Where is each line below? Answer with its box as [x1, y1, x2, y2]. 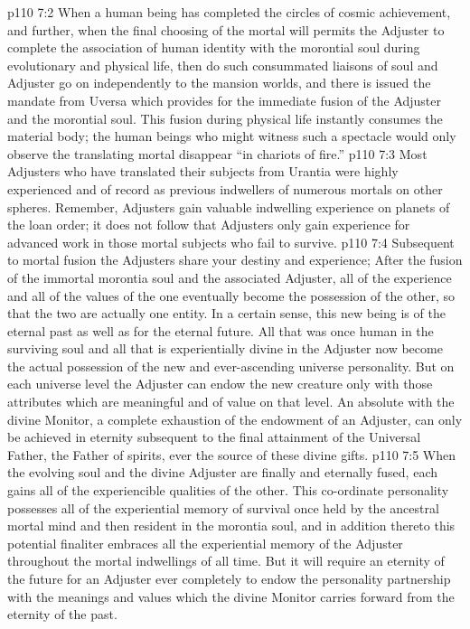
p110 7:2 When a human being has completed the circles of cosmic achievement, [7, 3, 451, 21]
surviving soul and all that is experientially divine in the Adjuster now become [7, 339, 443, 358]
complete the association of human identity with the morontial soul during [7, 38, 420, 57]
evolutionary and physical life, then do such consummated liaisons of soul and [7, 55, 438, 74]
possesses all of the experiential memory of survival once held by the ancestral [7, 498, 439, 517]
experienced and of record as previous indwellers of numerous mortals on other [7, 179, 443, 198]
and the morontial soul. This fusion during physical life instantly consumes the [7, 108, 443, 127]
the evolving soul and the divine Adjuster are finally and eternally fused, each [7, 463, 437, 482]
